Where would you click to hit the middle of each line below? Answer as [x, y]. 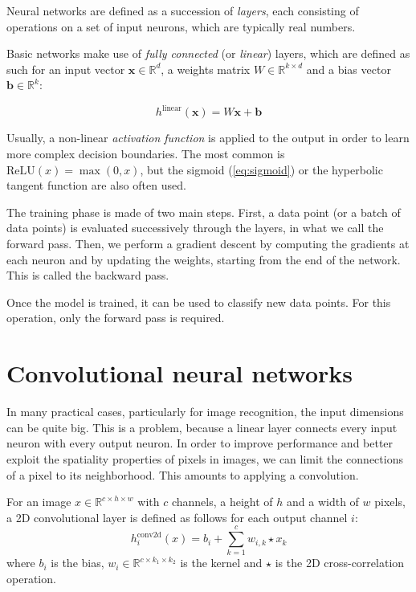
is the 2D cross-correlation [340, 563]
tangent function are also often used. [96, 185]
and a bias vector [349, 69]
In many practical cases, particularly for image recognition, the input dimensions [205, 412]
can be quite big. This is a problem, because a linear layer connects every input [202, 427]
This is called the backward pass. [88, 275]
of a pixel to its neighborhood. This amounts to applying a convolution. [183, 474]
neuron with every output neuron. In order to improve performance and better [200, 443]
